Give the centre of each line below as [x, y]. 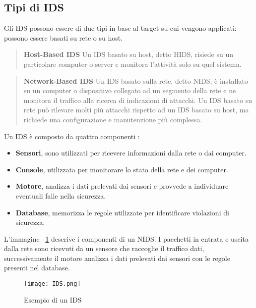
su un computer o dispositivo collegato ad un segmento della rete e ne [130, 90]
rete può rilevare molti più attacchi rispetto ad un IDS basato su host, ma [136, 110]
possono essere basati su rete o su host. [64, 37]
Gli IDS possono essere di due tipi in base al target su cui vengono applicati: [120, 28]
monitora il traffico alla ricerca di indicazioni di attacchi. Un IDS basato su [138, 100]
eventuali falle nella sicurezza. [61, 195]
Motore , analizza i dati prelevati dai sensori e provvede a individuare [122, 186]
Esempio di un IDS [53, 299]
